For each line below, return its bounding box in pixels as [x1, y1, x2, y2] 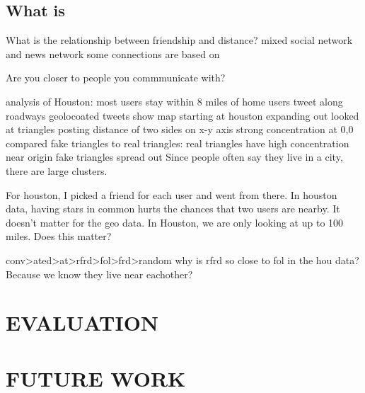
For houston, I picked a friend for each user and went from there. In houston [6, 187, 337, 202]
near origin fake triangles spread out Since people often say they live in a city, [6, 149, 343, 164]
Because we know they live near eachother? [6, 266, 193, 281]
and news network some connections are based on [6, 46, 220, 61]
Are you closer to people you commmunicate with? [6, 70, 226, 85]
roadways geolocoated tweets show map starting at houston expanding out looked [6, 108, 359, 123]
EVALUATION [6, 308, 159, 337]
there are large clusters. [6, 163, 108, 178]
